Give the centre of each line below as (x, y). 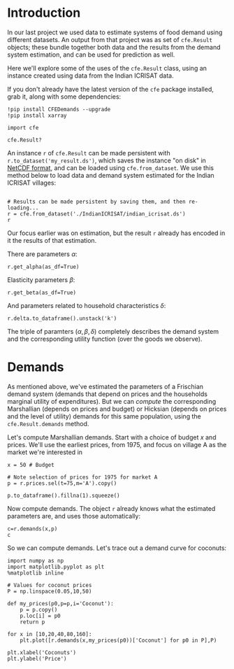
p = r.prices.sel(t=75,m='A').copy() (62, 483)
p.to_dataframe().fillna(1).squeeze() (64, 495)
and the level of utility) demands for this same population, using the (104, 416)
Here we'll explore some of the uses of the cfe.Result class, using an (107, 68)
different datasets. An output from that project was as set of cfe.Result (110, 39)
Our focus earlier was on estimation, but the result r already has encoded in (116, 233)
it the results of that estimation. (52, 240)
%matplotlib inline (36, 573)
